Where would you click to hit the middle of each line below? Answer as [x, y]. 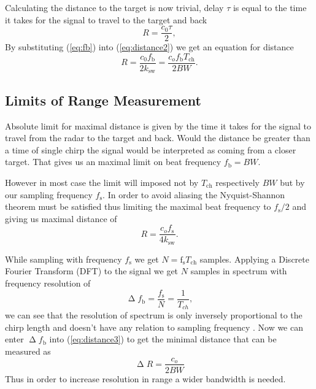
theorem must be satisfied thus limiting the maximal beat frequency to [138, 206]
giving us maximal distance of [61, 218]
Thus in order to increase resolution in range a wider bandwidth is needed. [145, 378]
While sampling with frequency [64, 259]
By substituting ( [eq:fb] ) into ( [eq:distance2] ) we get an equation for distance [149, 47]
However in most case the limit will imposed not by [102, 182]
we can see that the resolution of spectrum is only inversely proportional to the [154, 315]
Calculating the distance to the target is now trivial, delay [114, 7]
